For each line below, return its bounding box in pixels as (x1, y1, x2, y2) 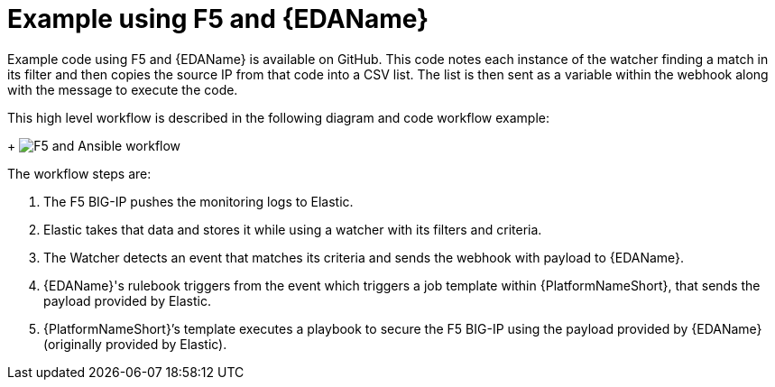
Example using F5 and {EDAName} (7, 4, 429, 34)
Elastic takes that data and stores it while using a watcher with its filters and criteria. (43, 221, 542, 237)
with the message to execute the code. (7, 81, 238, 97)
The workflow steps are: (7, 165, 152, 181)
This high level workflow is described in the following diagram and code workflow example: (7, 109, 550, 125)
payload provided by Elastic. (43, 292, 211, 309)
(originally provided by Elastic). (43, 336, 227, 352)
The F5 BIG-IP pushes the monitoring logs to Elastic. (43, 193, 354, 209)
